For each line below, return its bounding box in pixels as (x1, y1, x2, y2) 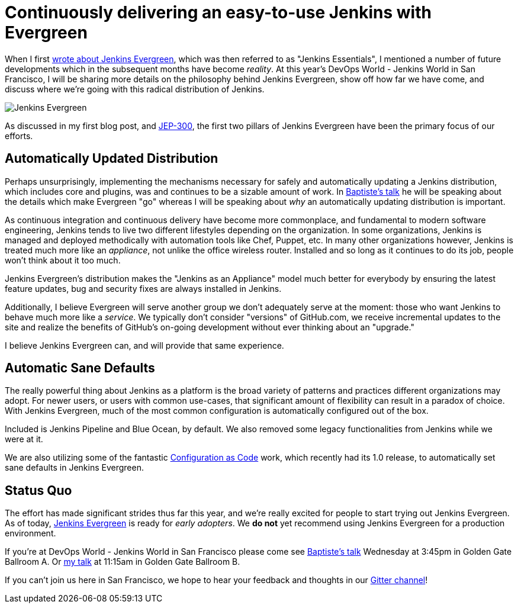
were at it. (5, 434, 43, 445)
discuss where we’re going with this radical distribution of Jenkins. (5, 83, 265, 94)
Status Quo (5, 482, 72, 498)
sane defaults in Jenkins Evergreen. (5, 462, 144, 473)
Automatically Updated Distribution (5, 151, 218, 166)
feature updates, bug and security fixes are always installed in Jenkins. (5, 283, 282, 294)
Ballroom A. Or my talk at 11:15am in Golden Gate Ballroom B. (5, 556, 240, 567)
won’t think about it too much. (5, 255, 121, 265)
